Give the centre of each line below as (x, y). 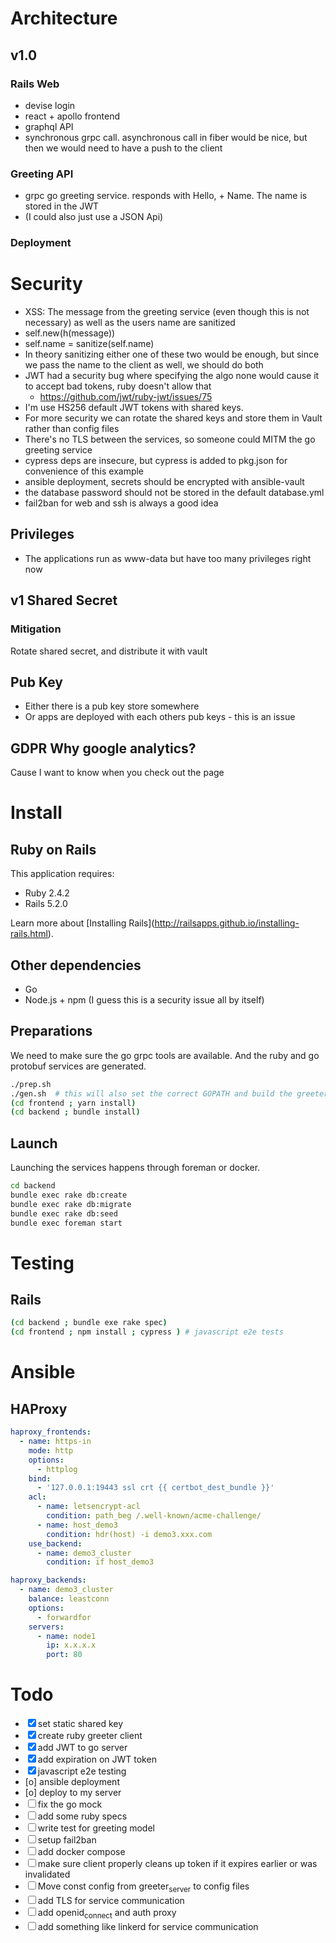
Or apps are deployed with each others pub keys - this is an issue (160, 717)
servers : (46, 1627)
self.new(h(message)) (70, 333)
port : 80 (64, 1655)
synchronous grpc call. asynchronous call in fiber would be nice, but (166, 137)
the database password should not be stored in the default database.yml (174, 493)
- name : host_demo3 (77, 1525)
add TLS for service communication (111, 1900)
